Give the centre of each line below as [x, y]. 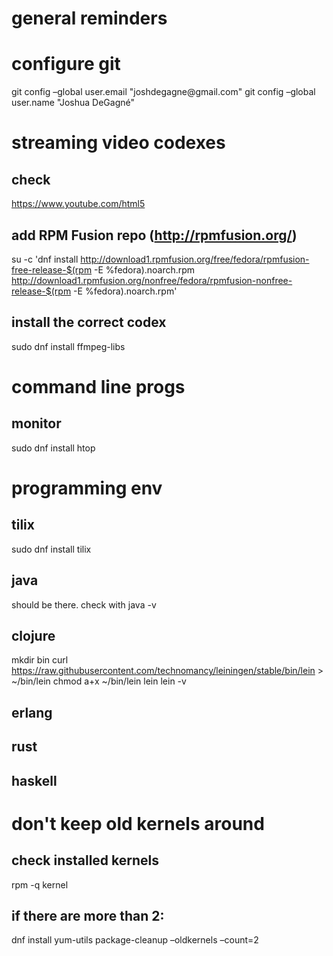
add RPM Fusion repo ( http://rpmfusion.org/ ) [154, 235]
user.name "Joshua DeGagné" [73, 103]
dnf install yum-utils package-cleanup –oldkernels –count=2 [135, 940]
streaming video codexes [118, 143]
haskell [34, 780]
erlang [32, 712]
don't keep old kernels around [138, 823]
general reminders [89, 18]
